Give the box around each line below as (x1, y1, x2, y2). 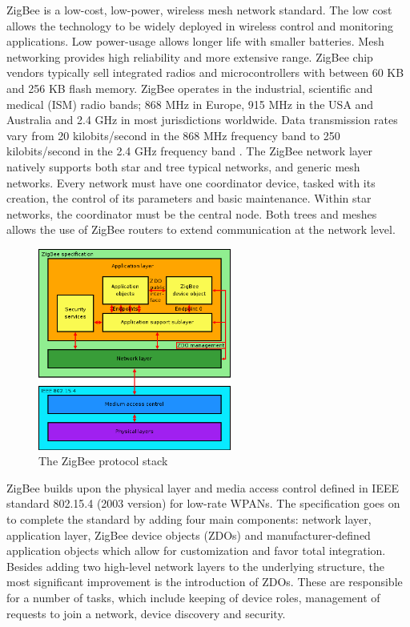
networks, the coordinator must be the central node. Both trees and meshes (6, 205, 377, 222)
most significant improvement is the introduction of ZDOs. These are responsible (6, 573, 403, 590)
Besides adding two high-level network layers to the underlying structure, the (6, 557, 385, 574)
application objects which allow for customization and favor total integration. (6, 542, 386, 559)
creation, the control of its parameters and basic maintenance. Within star (6, 190, 372, 207)
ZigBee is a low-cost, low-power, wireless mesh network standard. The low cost (6, 2, 392, 18)
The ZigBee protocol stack (38, 452, 168, 469)
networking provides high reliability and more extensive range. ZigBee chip (6, 48, 373, 65)
